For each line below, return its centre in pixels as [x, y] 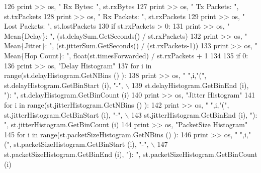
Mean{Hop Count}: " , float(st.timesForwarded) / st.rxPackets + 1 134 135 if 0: [126, 55]
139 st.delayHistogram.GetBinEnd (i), [190, 85]
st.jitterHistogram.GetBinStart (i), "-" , [63, 114]
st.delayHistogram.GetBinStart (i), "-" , [64, 85]
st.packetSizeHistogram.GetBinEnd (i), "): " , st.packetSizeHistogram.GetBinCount [131, 154]
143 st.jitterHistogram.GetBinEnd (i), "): [194, 114]
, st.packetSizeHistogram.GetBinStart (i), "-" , [79, 144]
